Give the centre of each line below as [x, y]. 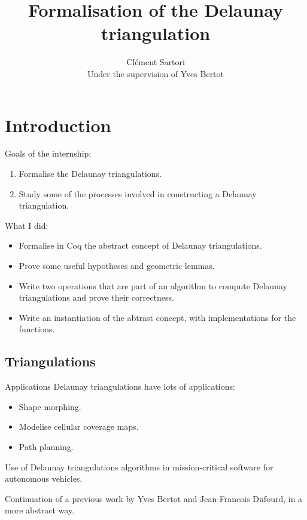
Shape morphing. [50, 406]
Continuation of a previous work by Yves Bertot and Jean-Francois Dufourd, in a [154, 498]
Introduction [58, 125]
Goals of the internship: [48, 153]
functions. [37, 329]
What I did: [27, 225]
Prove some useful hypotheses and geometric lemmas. [117, 265]
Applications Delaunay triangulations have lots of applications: [120, 386]
